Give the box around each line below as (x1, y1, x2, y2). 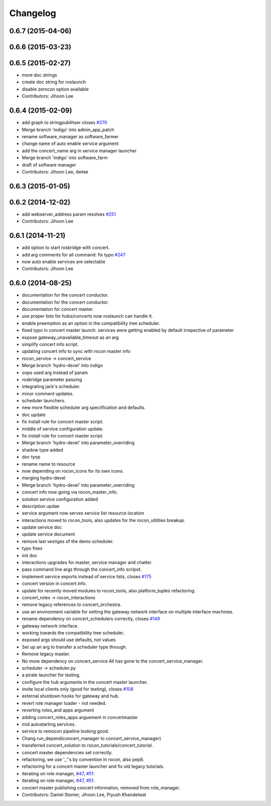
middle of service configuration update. (22, 425, 104, 432)
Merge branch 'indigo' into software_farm (22, 155, 108, 161)
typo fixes (22, 546, 43, 552)
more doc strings (22, 72, 57, 78)
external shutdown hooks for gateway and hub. (22, 693, 120, 699)
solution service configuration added (22, 496, 98, 502)
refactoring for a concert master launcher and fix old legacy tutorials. (22, 763, 165, 769)
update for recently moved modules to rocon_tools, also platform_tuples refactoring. (22, 587, 196, 593)
